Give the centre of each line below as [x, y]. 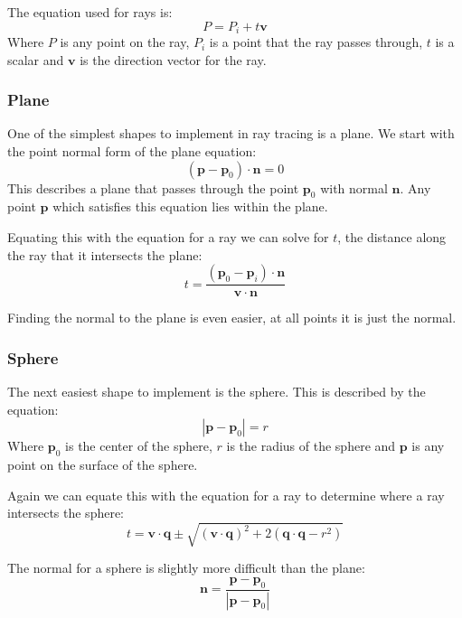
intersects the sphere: [66, 513]
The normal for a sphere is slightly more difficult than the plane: [186, 568]
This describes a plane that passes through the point [153, 187]
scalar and [36, 59]
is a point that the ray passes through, [316, 42]
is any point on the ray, [125, 42]
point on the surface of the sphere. [103, 465]
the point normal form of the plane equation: [132, 151]
